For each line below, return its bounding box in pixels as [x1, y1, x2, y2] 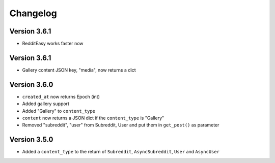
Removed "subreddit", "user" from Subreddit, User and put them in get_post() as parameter [22, 122, 219, 128]
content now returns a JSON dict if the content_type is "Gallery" [22, 115, 164, 121]
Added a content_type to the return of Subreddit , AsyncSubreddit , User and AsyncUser [22, 149, 220, 155]
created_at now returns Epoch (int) [22, 93, 100, 100]
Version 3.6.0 [9, 80, 53, 89]
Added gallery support [22, 101, 70, 107]
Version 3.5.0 [9, 135, 53, 144]
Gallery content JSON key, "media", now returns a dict [22, 67, 136, 73]
